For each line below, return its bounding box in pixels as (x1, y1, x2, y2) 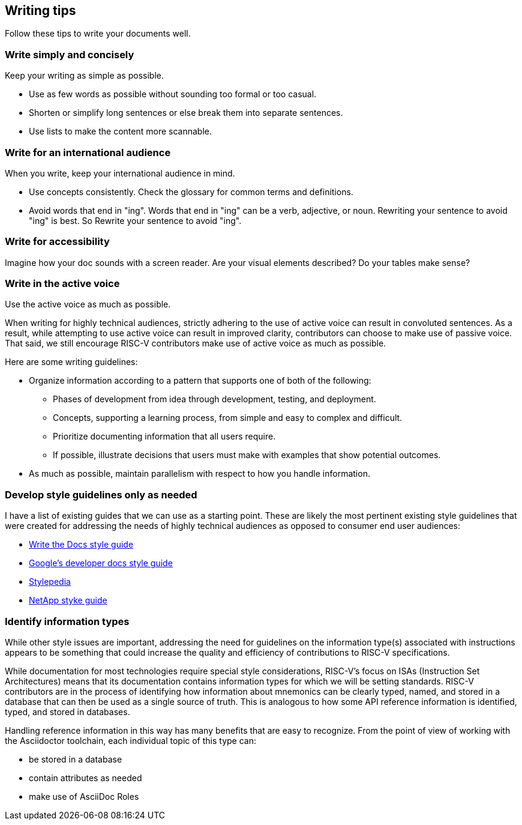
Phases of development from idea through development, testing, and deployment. (53, 394, 376, 405)
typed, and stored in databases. (5, 706, 130, 717)
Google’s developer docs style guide (29, 558, 173, 569)
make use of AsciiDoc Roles (29, 791, 139, 802)
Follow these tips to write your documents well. (5, 28, 191, 39)
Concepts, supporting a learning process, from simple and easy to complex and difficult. (53, 412, 403, 423)
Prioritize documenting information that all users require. (53, 431, 276, 442)
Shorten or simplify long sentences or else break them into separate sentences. (29, 107, 343, 118)
